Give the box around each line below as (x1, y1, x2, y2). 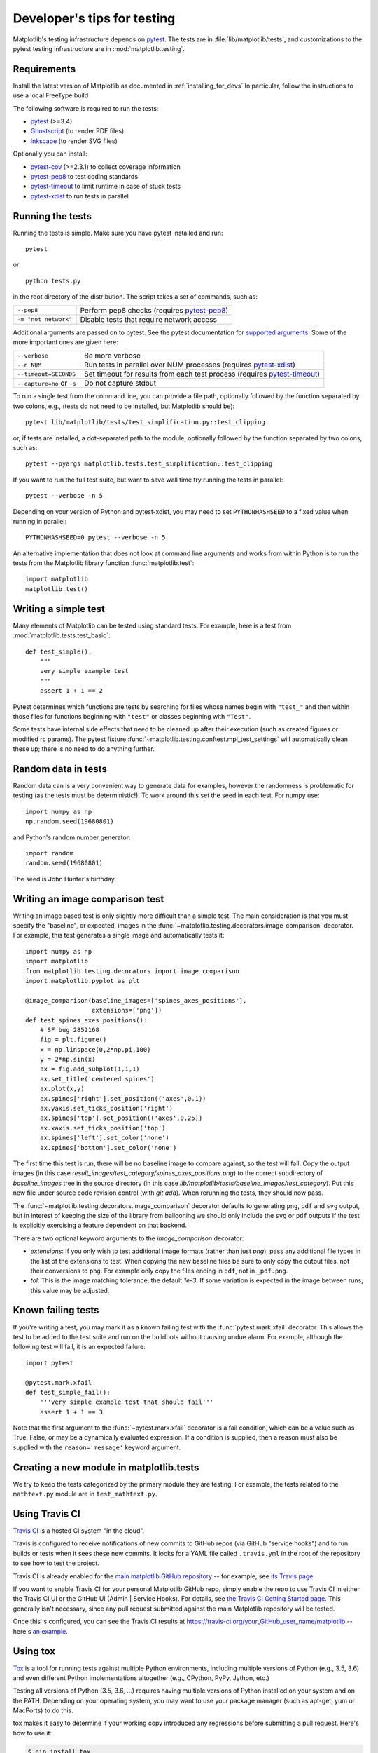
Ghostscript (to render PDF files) (30, 127, 125, 135)
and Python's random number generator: (13, 833, 131, 841)
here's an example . (13, 1627, 68, 1635)
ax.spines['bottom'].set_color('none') (39, 1144, 177, 1151)
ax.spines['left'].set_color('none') (39, 1134, 169, 1142)
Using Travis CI (13, 1508, 80, 1520)
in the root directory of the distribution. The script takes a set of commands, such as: (13, 292, 258, 301)
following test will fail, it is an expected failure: (13, 1343, 146, 1351)
